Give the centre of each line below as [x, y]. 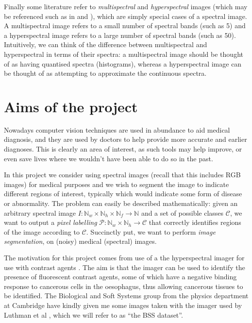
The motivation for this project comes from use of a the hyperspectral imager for [124, 257]
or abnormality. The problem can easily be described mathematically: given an [121, 203]
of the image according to [42, 231]
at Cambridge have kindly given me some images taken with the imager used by [123, 305]
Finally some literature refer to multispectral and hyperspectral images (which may [126, 6]
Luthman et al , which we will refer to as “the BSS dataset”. [93, 314]
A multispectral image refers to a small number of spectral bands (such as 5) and [125, 25]
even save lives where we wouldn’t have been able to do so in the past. [109, 158]
